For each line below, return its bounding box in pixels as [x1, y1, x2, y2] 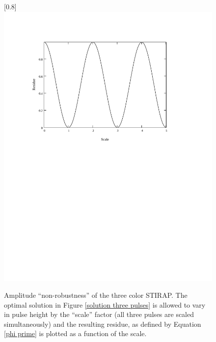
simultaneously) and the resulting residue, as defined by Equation [4, 318, 201, 329]
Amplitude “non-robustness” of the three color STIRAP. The [4, 290, 188, 300]
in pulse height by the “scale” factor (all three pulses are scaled [4, 309, 194, 319]
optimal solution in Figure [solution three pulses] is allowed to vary [4, 299, 206, 310]
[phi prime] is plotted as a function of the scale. [4, 328, 147, 339]
